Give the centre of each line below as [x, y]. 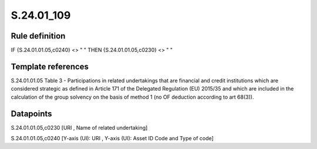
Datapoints [31, 114]
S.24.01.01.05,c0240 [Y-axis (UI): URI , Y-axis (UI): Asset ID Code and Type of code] [112, 138]
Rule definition [38, 36]
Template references [50, 66]
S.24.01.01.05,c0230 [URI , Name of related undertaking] [79, 127]
